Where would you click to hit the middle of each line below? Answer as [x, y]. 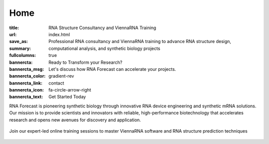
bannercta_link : [26, 83]
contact [56, 83]
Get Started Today [67, 97]
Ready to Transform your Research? [85, 62]
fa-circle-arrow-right [70, 90]
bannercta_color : [27, 76]
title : [14, 28]
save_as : [19, 42]
